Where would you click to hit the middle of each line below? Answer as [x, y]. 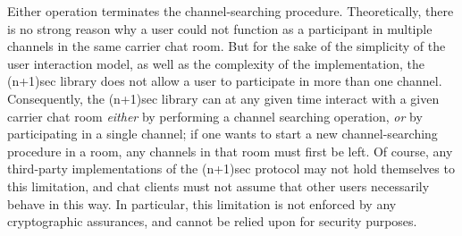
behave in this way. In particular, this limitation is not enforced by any [202, 203]
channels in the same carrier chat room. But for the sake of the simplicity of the [227, 46]
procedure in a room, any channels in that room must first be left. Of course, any [230, 151]
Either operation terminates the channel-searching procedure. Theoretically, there [231, 11]
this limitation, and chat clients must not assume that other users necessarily [218, 185]
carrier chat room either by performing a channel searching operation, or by [215, 116]
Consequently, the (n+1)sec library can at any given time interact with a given [223, 98]
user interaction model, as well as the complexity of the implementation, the [216, 63]
